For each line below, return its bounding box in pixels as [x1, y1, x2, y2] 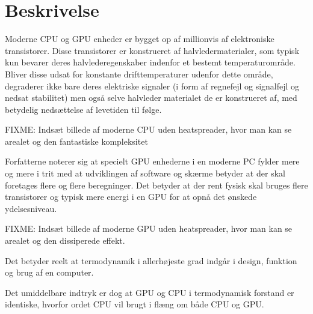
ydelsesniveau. [5, 202, 57, 214]
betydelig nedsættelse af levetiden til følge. [5, 103, 162, 115]
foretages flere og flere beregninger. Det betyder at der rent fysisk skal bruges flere [5, 178, 308, 191]
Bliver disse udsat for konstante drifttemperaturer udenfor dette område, [5, 67, 273, 80]
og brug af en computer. [5, 266, 94, 279]
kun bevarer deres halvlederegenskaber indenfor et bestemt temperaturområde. [5, 56, 296, 68]
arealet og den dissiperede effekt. [5, 234, 125, 247]
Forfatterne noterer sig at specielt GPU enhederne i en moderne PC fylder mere [5, 155, 300, 168]
